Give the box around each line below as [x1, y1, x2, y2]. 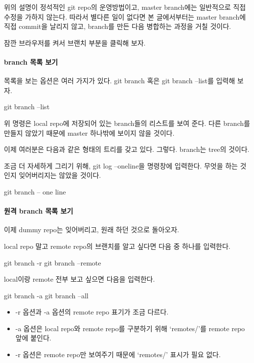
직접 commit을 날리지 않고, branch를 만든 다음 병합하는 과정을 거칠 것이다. [4, 21, 231, 31]
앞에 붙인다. [15, 333, 51, 343]
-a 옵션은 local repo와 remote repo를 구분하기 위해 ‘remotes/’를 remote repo [15, 323, 245, 333]
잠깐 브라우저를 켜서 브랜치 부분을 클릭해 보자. [4, 37, 146, 48]
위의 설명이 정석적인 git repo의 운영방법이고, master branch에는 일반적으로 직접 [4, 2, 246, 12]
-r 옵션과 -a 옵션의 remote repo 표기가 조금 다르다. [15, 307, 169, 317]
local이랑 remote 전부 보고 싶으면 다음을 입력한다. [4, 274, 155, 284]
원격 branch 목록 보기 [4, 206, 73, 216]
